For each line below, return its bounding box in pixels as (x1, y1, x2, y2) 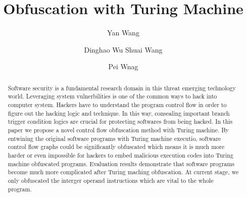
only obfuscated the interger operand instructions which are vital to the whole (8, 176, 214, 184)
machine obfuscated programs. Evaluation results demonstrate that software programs (8, 159, 234, 168)
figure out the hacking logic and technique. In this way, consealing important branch (8, 109, 230, 117)
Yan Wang (107, 27, 139, 38)
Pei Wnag (108, 61, 138, 72)
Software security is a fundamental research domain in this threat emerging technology (8, 83, 236, 92)
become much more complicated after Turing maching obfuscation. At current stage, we (8, 168, 239, 176)
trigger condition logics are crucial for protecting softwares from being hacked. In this (8, 117, 233, 126)
